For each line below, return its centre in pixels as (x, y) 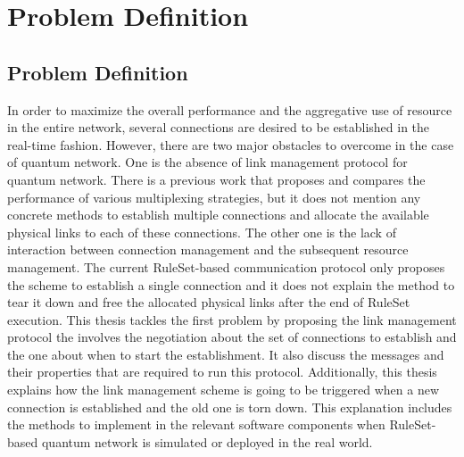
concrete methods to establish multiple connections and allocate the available (218, 215)
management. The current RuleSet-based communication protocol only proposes (226, 266)
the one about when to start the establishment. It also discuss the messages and (226, 354)
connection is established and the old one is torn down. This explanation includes (230, 407)
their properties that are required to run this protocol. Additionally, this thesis (222, 372)
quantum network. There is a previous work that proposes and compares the (216, 179)
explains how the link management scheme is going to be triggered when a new (224, 390)
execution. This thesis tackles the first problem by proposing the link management (232, 319)
